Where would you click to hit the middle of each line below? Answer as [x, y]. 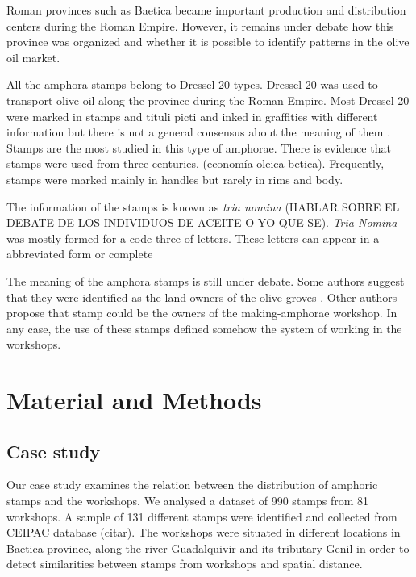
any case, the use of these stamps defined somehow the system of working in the [204, 328]
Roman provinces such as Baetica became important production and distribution [206, 10]
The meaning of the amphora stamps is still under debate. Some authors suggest [206, 280]
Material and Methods [134, 400]
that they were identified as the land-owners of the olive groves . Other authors [202, 297]
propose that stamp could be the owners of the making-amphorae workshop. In [202, 313]
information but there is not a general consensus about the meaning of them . [199, 132]
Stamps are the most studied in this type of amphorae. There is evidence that [199, 147]
